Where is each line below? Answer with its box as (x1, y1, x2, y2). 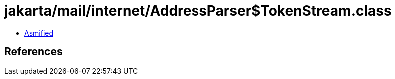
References (4, 45, 63, 58)
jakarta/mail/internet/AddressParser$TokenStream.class (4, 2, 392, 19)
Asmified (24, 28, 54, 37)
